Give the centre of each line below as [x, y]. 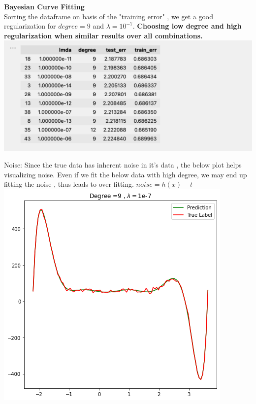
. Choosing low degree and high [187, 26]
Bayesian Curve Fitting [44, 6]
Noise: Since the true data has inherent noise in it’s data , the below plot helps [123, 164]
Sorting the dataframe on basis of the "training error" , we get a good [109, 16]
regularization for [30, 26]
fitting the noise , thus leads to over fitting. [69, 184]
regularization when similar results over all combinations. [103, 35]
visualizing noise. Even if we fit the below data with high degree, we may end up [126, 174]
